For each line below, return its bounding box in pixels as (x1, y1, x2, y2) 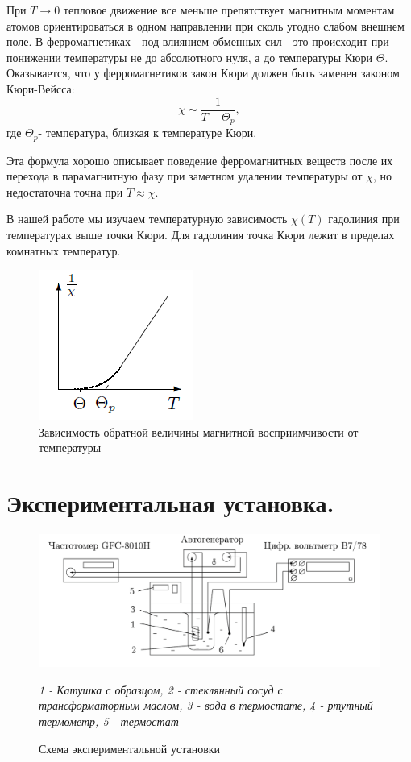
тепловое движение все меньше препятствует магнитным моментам (63, 2, 395, 18)
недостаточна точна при (6, 183, 123, 200)
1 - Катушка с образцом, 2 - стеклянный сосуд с (39, 681, 283, 698)
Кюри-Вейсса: (6, 80, 75, 97)
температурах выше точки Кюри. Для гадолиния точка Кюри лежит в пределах (6, 226, 395, 242)
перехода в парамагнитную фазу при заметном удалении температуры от (6, 168, 363, 184)
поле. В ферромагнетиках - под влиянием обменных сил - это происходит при (6, 33, 389, 50)
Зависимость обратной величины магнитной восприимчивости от (39, 423, 359, 440)
